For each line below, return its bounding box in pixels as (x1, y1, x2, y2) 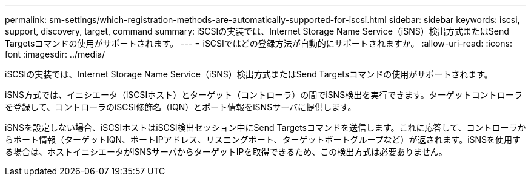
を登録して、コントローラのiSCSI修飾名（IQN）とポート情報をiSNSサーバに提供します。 (5, 102, 356, 112)
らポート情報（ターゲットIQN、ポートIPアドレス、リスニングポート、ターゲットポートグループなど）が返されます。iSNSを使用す (5, 134, 521, 145)
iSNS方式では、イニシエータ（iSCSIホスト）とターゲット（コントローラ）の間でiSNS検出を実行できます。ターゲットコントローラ (5, 90, 523, 100)
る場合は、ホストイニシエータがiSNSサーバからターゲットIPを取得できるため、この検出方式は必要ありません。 (5, 146, 447, 157)
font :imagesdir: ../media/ (5, 49, 105, 59)
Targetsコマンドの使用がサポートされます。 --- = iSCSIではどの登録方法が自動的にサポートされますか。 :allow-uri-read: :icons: (5, 38, 512, 48)
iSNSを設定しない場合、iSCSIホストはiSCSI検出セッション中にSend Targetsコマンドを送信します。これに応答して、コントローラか (5, 122, 526, 133)
